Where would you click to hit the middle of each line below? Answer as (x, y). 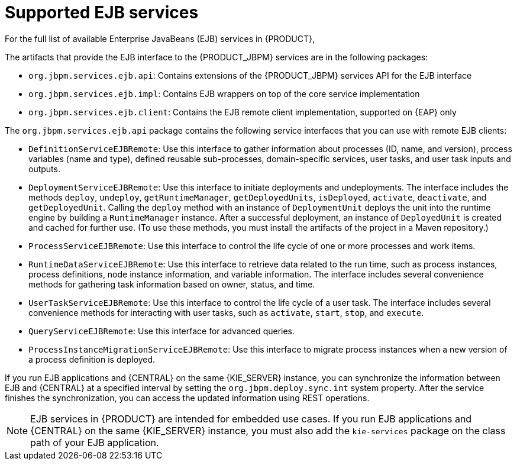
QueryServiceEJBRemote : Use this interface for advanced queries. (162, 331)
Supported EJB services (102, 12)
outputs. (44, 169)
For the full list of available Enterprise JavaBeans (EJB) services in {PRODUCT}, (160, 38)
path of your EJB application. (95, 442)
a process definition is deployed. (92, 359)
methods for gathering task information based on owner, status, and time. (172, 284)
